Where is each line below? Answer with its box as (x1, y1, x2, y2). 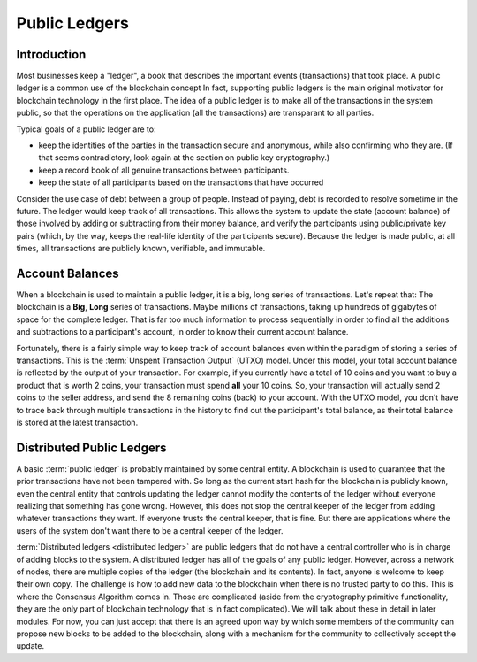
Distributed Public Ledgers (16, 440, 167, 455)
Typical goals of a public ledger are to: (16, 124, 156, 135)
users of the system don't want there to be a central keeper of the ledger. (16, 525, 284, 535)
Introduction (16, 47, 87, 62)
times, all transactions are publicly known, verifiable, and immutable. (16, 243, 266, 254)
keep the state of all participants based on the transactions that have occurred (38, 177, 324, 188)
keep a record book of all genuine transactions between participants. (38, 165, 290, 175)
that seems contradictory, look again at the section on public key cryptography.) (38, 152, 330, 163)
